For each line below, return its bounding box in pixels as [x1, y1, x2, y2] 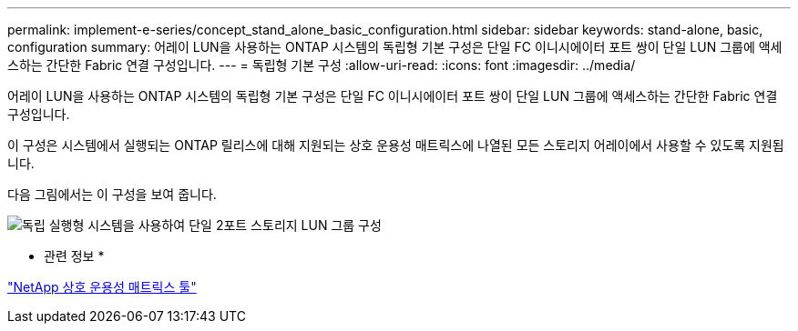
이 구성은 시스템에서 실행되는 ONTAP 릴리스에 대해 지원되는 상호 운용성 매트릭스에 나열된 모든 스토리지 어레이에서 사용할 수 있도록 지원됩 [7, 137, 784, 153]
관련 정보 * [44, 248, 105, 264]
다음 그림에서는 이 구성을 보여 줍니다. [7, 186, 217, 202]
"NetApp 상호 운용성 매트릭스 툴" [7, 279, 197, 295]
